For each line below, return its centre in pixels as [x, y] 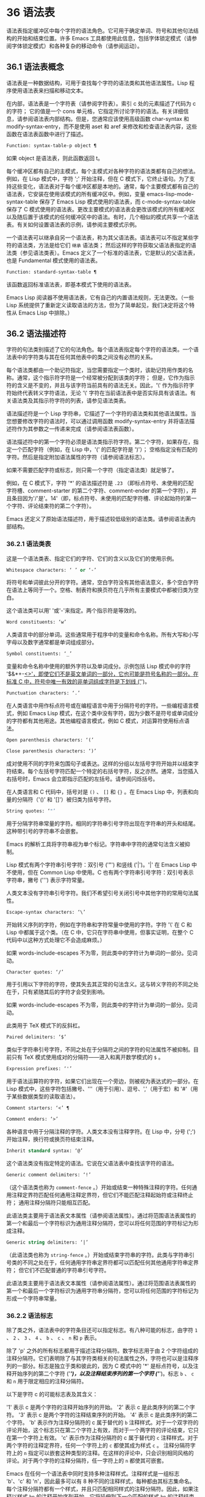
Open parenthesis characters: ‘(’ [50, 740]
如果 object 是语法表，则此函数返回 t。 [55, 158]
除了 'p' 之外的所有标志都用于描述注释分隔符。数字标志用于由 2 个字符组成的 [103, 1350]
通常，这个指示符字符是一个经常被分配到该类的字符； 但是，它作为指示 [106, 378]
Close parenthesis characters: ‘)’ [52, 751]
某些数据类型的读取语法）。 [45, 1096]
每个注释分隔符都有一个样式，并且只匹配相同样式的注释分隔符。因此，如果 [100, 1488]
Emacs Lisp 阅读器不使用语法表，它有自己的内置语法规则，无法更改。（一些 [100, 297]
